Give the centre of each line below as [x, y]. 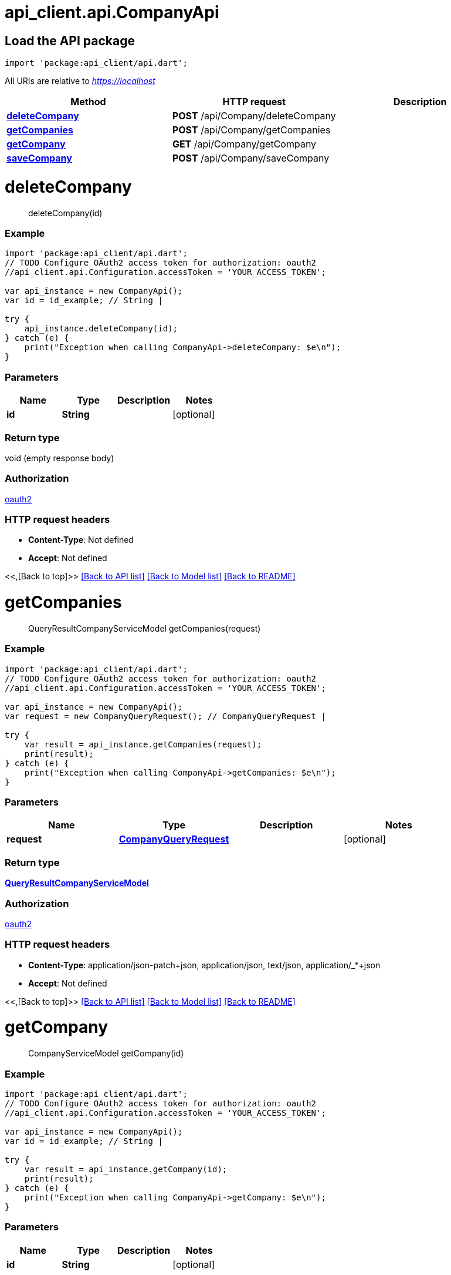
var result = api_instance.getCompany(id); [126, 1169]
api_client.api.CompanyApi [112, 12]
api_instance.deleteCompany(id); [101, 329]
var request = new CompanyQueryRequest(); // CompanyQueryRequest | [165, 716]
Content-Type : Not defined [81, 540]
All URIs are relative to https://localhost [80, 81]
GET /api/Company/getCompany [244, 144]
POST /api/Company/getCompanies [251, 130]
